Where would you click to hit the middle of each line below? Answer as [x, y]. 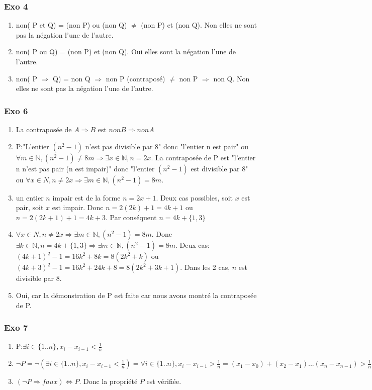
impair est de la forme [86, 197]
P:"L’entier [32, 146]
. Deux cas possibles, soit [194, 197]
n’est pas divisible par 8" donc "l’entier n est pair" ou [167, 146]
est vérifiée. [164, 381]
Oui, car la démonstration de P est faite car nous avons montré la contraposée [136, 295]
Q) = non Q [72, 78]
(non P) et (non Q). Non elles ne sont [199, 25]
